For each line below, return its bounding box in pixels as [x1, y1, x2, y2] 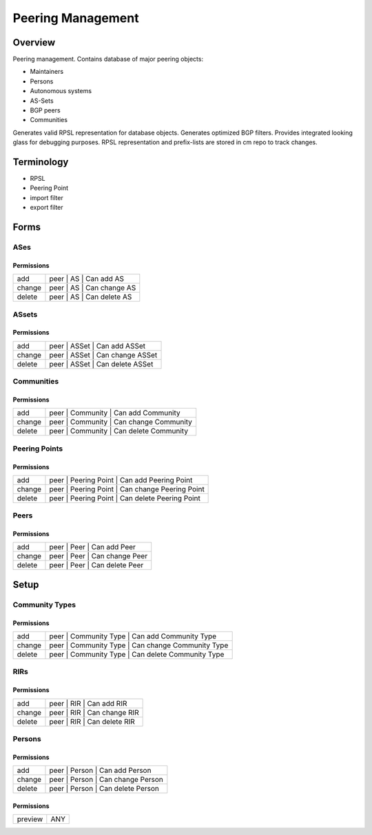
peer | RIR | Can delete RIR [49, 716, 136, 726]
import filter [30, 193, 63, 202]
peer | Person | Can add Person [49, 766, 152, 776]
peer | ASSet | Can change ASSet [49, 350, 158, 360]
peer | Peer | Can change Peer [49, 551, 148, 561]
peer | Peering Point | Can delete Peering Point [49, 493, 201, 503]
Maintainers [30, 68, 64, 76]
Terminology [12, 156, 69, 168]
